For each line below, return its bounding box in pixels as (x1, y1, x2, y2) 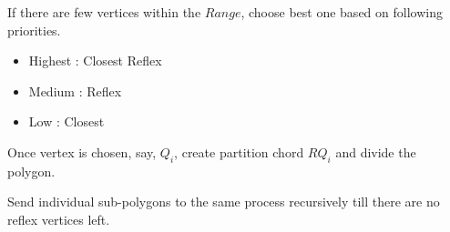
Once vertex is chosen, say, (7, 142, 157, 161)
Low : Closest (28, 112, 105, 131)
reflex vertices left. (7, 209, 110, 228)
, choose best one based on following (240, 3, 443, 21)
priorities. (7, 20, 61, 39)
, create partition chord (174, 142, 304, 161)
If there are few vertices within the (7, 3, 201, 21)
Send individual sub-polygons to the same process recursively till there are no (7, 192, 440, 211)
